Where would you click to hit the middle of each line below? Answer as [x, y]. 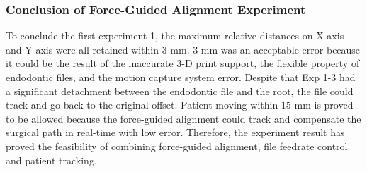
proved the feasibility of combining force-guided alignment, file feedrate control [177, 146]
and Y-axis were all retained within [82, 49]
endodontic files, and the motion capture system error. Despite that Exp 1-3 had [181, 77]
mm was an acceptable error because [281, 49]
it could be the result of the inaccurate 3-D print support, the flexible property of [183, 63]
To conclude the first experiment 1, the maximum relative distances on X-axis [175, 36]
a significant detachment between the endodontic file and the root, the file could [180, 91]
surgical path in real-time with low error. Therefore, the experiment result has [175, 132]
